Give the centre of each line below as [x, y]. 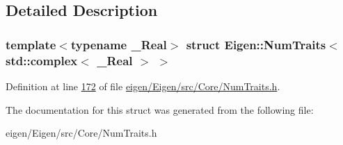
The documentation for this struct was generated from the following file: [160, 109]
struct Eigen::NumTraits [256, 44]
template [31, 44]
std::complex [42, 60]
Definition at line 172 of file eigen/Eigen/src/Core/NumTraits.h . [143, 86]
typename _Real [119, 44]
